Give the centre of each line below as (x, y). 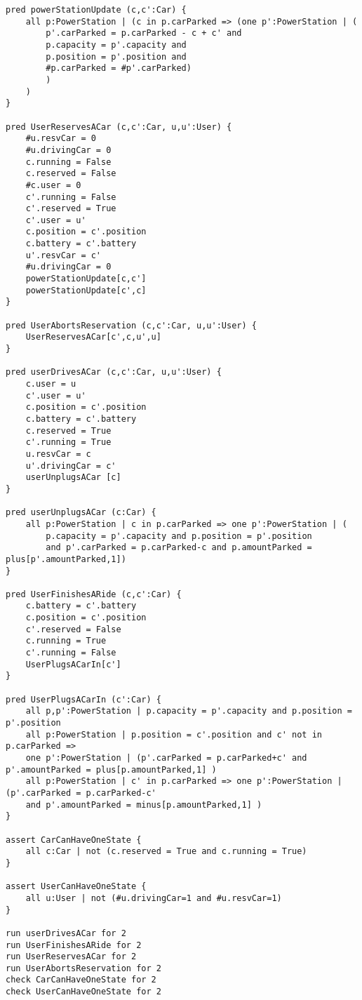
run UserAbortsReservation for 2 (83, 968)
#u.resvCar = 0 (61, 139)
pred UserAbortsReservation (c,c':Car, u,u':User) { (131, 325)
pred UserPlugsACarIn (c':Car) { (83, 699)
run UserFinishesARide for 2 (74, 945)
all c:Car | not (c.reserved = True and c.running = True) (166, 852)
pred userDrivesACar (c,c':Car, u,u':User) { (114, 372)
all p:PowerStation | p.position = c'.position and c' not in (174, 734)
